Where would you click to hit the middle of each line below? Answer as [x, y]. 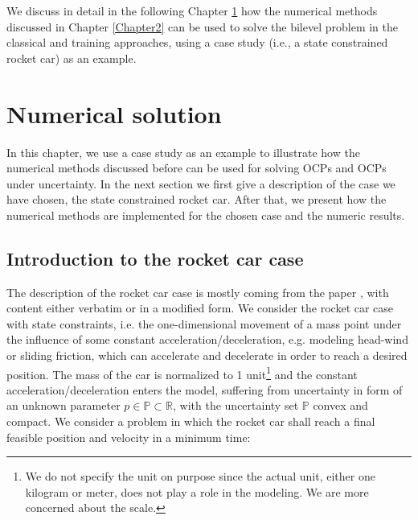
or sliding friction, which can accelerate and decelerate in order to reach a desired [207, 355]
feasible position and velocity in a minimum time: [129, 437]
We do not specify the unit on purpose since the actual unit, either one [200, 476]
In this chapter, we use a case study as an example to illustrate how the [183, 152]
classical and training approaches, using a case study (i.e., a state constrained [197, 42]
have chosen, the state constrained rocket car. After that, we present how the [197, 199]
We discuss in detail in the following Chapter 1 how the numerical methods [192, 10]
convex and [340, 405]
